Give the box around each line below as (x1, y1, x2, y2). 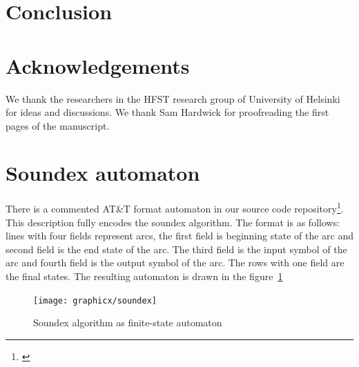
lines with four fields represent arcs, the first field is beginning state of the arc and (6, 228, 353, 243)
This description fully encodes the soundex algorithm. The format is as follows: (6, 215, 340, 229)
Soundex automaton (6, 159, 200, 187)
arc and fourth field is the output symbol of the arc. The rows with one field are (6, 255, 345, 270)
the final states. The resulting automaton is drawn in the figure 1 (6, 269, 283, 284)
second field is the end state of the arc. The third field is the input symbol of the (6, 241, 347, 256)
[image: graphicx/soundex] (33, 295, 157, 306)
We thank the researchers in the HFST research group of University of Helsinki (6, 91, 340, 106)
